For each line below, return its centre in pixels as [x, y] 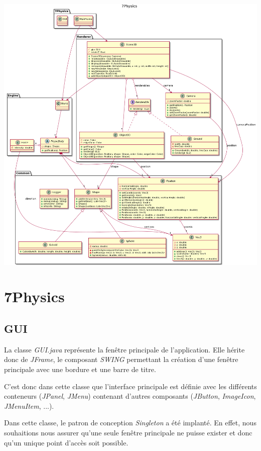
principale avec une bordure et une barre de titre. [80, 369]
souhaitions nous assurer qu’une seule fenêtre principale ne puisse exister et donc [128, 433]
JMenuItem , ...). [29, 405]
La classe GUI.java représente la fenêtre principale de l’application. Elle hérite [124, 349]
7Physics [34, 296]
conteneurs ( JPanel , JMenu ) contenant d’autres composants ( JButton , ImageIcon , [130, 396]
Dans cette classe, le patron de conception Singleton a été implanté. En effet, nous [130, 423]
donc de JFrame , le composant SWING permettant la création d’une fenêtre [121, 359]
